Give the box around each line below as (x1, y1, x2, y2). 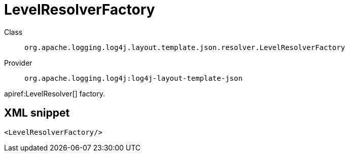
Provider (4, 58, 32, 67)
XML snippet (4, 107, 70, 120)
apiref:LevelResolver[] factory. (4, 89, 106, 98)
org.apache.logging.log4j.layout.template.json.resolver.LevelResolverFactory (24, 43, 345, 51)
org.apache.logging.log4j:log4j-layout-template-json (24, 74, 242, 82)
